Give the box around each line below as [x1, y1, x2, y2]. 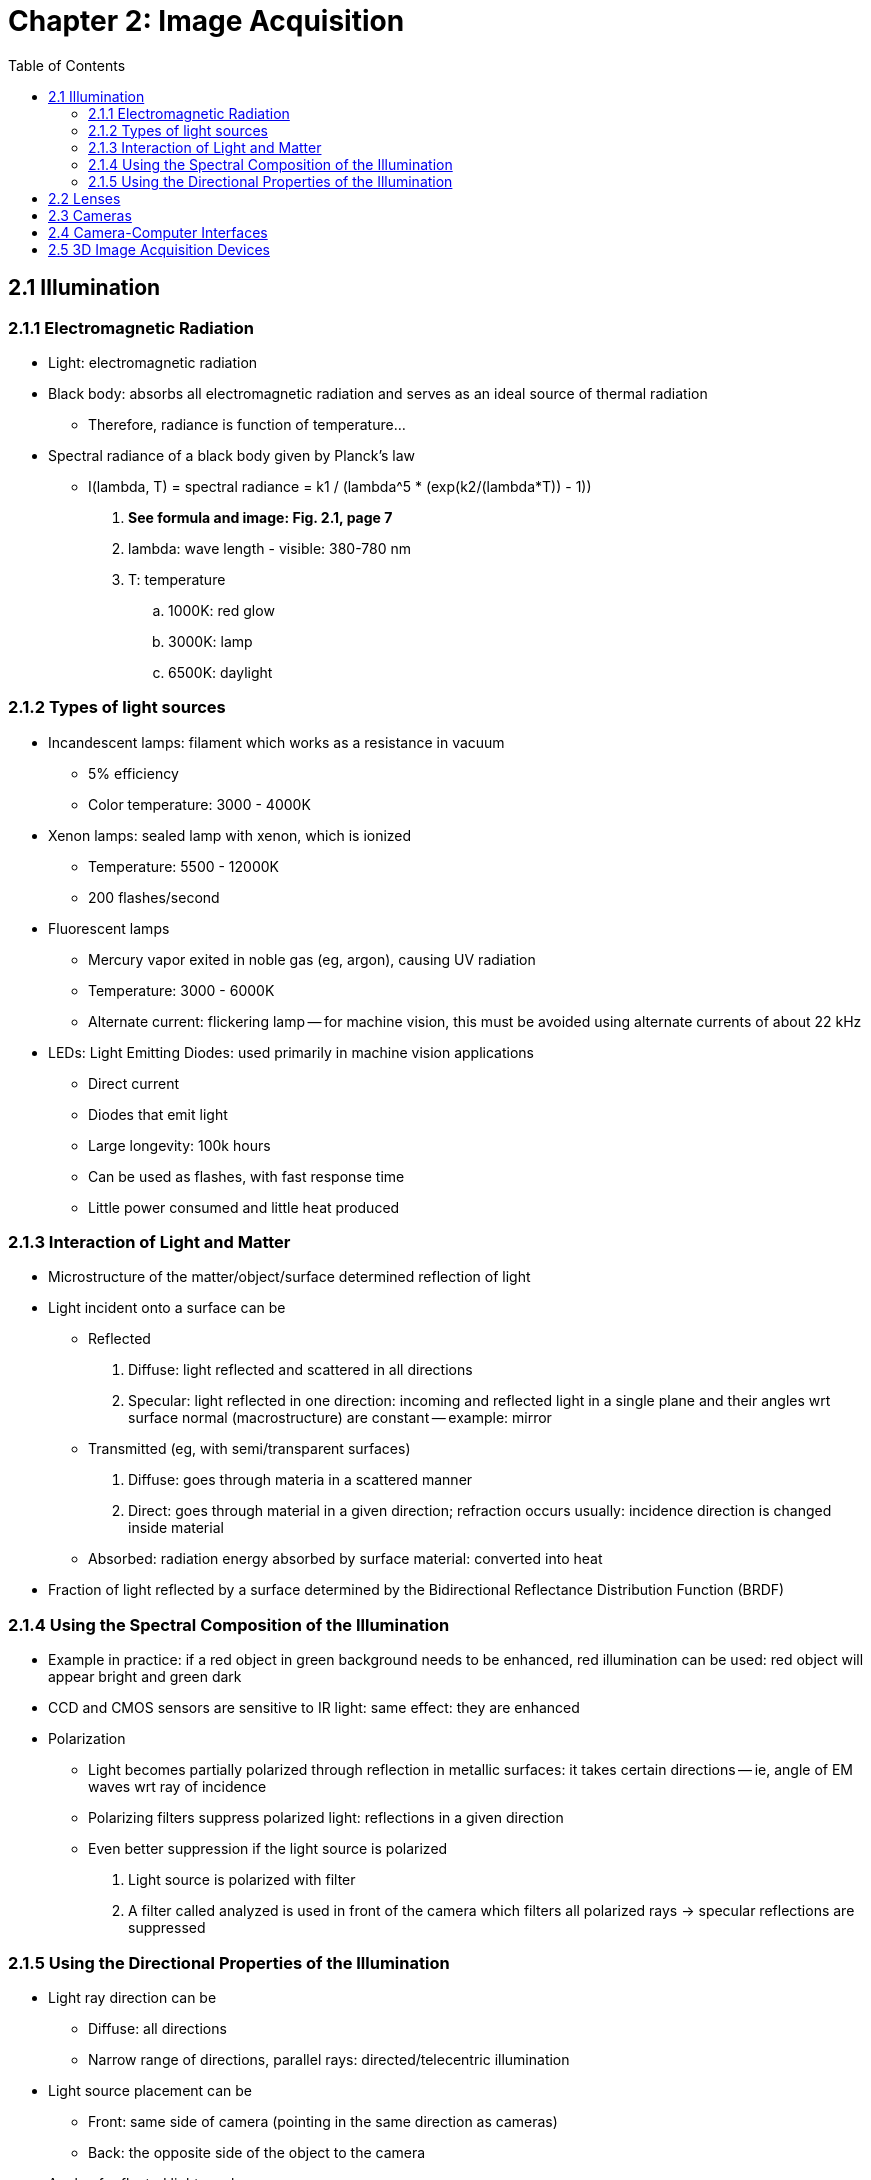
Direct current [88, 1074, 180, 1092]
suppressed [128, 1919, 206, 1937]
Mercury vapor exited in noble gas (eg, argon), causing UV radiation [88, 950, 536, 968]
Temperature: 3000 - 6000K [88, 981, 275, 999]
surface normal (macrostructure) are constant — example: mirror [128, 1409, 552, 1427]
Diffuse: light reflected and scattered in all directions [128, 1361, 473, 1379]
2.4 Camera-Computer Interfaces [48, 223, 268, 241]
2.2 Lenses [48, 189, 121, 207]
